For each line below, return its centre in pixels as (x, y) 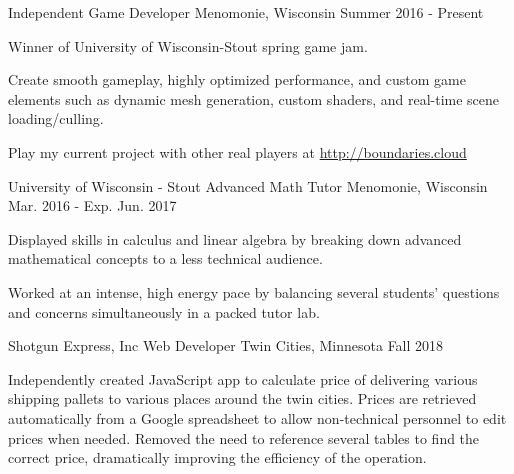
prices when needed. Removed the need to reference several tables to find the (244, 437)
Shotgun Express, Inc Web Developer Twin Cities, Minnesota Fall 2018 (226, 345)
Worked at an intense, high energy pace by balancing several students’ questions (254, 291)
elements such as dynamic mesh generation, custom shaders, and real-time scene (254, 98)
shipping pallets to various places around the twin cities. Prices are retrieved (242, 398)
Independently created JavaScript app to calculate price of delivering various (243, 378)
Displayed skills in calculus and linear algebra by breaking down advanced (235, 238)
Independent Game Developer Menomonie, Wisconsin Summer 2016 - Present (246, 12)
